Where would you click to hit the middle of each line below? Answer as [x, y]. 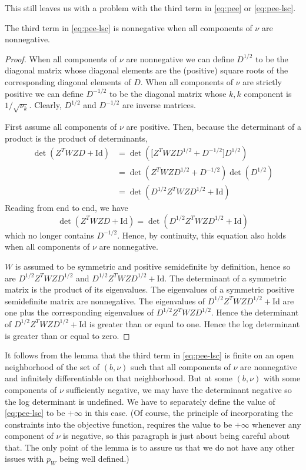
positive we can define [44, 93]
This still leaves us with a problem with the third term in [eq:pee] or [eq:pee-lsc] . [150, 8]
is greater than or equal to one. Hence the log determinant [194, 323]
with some [282, 378]
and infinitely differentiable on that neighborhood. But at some [119, 378]
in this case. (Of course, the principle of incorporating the [189, 413]
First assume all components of [61, 126]
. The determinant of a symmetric [225, 278]
